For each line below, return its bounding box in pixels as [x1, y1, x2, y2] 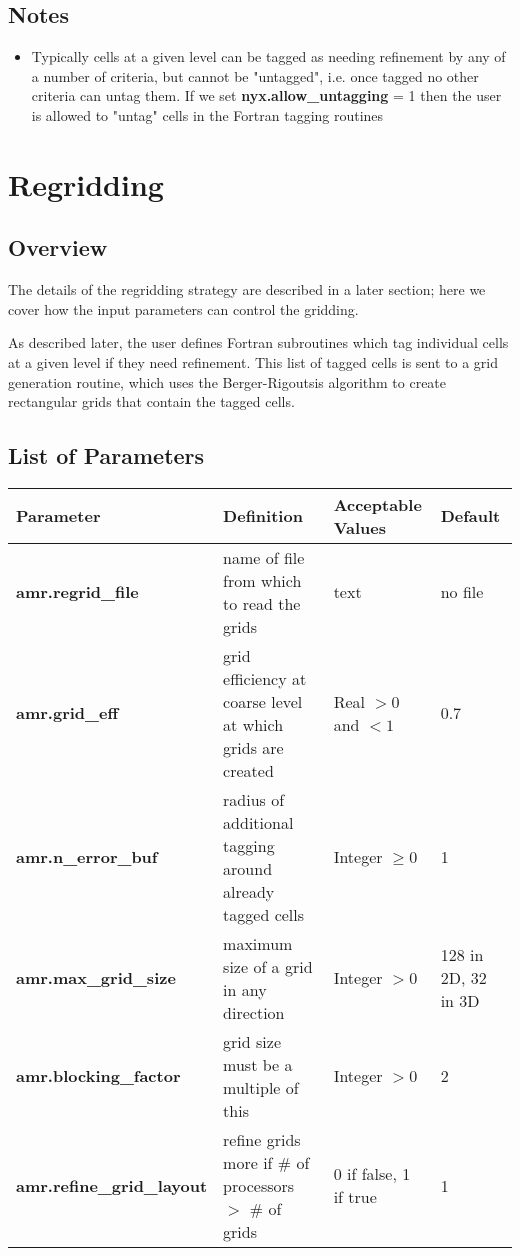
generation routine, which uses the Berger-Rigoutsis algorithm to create [8, 371, 447, 392]
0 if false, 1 [333, 1162, 411, 1186]
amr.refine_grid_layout [16, 1173, 208, 1197]
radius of [223, 787, 285, 811]
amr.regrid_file [16, 580, 139, 604]
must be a [223, 1052, 293, 1076]
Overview [8, 232, 108, 263]
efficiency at [223, 666, 307, 690]
